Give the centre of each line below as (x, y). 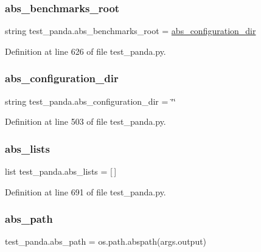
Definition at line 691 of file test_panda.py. (85, 191)
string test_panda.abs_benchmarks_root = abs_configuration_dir (130, 31)
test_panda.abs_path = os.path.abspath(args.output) (106, 241)
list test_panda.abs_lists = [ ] (61, 171)
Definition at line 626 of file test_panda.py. (85, 51)
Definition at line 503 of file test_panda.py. (85, 121)
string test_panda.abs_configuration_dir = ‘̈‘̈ (90, 101)
